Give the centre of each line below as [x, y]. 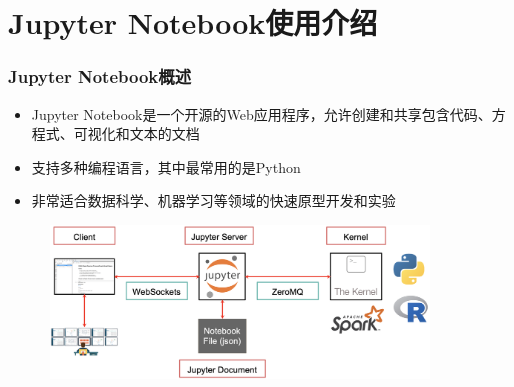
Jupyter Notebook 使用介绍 [193, 22]
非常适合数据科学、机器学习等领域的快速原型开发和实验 [213, 200]
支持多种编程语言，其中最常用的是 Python [166, 166]
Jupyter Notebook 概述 [100, 76]
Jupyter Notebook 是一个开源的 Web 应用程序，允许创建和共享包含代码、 [261, 113]
